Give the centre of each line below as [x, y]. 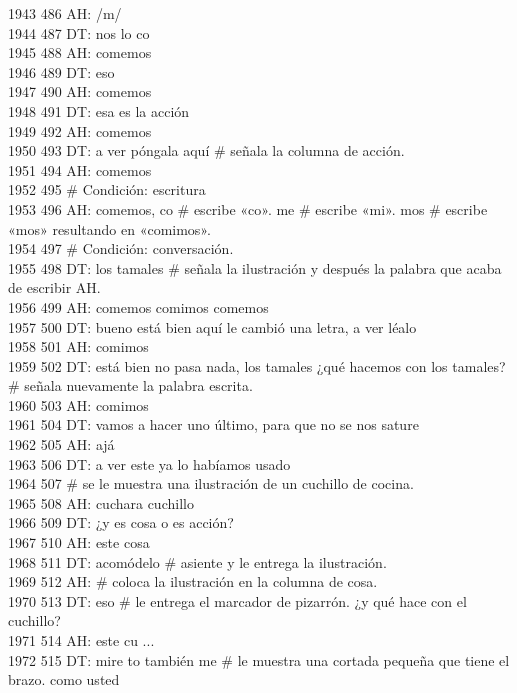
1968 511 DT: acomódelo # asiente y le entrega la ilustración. [197, 561]
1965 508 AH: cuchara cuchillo [101, 502]
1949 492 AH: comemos [80, 130]
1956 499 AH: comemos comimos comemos [138, 306]
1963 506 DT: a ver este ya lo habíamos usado [149, 463]
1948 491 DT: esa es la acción [99, 110]
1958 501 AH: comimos [78, 346]
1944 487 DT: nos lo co [79, 32]
